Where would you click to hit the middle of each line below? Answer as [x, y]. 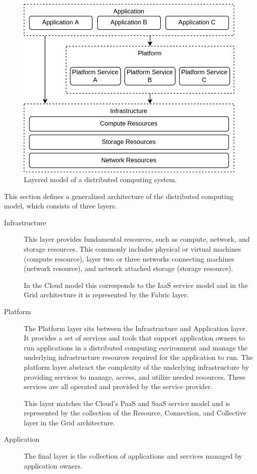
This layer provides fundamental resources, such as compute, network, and [137, 239]
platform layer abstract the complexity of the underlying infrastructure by [136, 367]
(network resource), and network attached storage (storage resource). [128, 268]
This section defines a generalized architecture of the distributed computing [119, 196]
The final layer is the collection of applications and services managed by [133, 456]
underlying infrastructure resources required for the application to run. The [138, 357]
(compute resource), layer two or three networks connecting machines [129, 258]
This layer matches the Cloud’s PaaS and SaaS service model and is [127, 403]
